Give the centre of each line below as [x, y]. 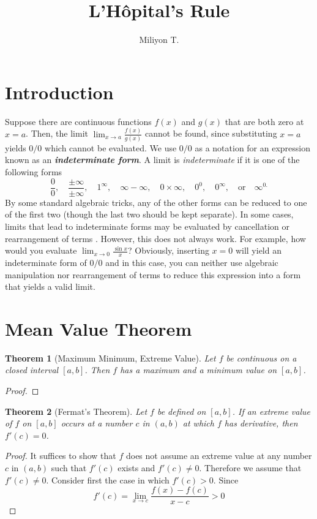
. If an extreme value [271, 411]
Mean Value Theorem [99, 328]
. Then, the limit [57, 133]
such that [69, 467]
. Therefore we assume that [250, 467]
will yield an [258, 250]
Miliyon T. [159, 40]
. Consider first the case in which [108, 479]
